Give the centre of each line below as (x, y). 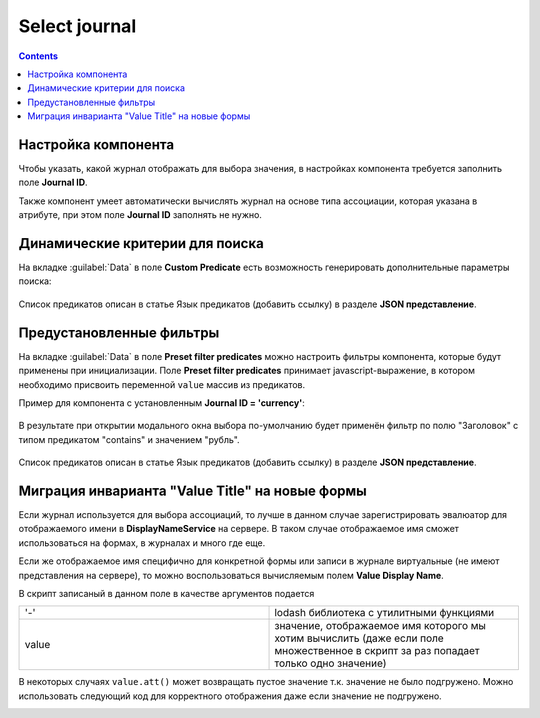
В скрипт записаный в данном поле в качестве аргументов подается (166, 593)
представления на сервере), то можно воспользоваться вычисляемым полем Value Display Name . (231, 575)
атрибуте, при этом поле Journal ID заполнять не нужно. (140, 215)
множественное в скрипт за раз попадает (377, 651)
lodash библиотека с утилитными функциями (384, 613)
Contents (38, 56)
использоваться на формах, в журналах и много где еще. (142, 542)
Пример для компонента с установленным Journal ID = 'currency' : (161, 402)
